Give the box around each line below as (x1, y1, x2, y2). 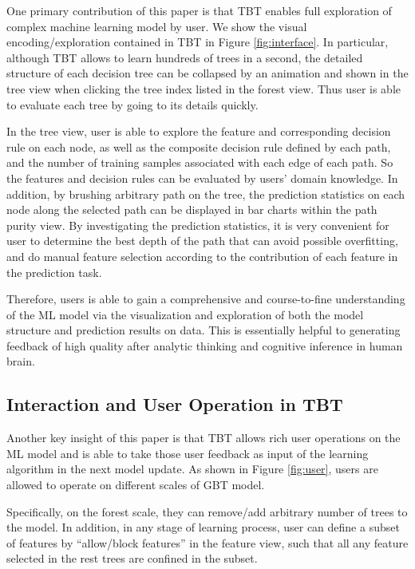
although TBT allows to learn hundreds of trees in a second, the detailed (6, 49, 363, 65)
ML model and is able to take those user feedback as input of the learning (6, 445, 369, 461)
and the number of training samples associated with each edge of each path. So (6, 154, 393, 171)
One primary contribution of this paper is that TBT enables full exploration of (6, 2, 392, 18)
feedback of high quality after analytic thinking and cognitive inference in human (6, 337, 403, 354)
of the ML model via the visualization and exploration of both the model (6, 306, 364, 322)
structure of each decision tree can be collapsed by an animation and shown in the (6, 65, 409, 81)
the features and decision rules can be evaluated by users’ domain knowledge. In (6, 169, 398, 186)
